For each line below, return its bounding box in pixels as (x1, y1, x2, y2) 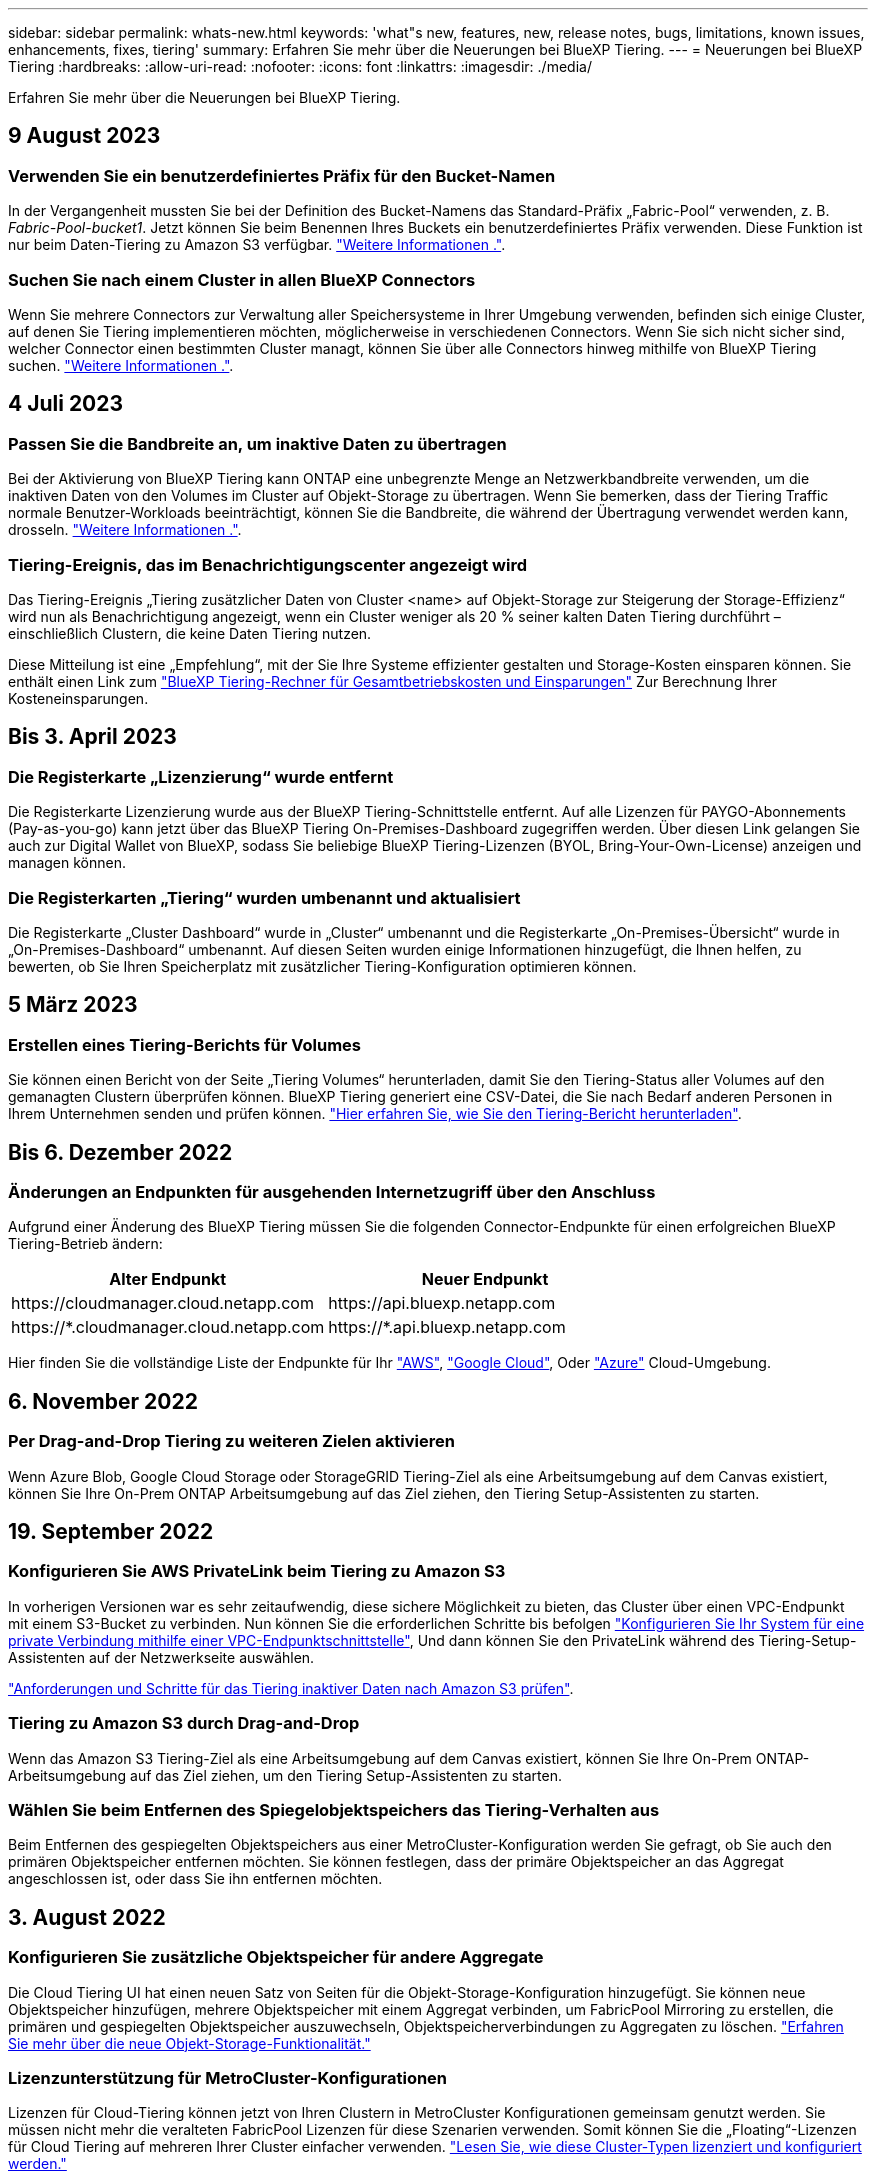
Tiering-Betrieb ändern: (8, 1235, 163, 1253)
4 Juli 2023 (8, 391, 124, 417)
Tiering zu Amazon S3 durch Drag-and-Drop (8, 1713, 360, 1734)
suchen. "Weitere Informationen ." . (8, 356, 234, 374)
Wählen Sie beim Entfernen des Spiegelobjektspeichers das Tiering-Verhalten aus (8, 1799, 660, 1820)
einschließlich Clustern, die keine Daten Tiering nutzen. (8, 624, 372, 642)
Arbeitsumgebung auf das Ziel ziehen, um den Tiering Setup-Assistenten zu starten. (8, 1766, 563, 1784)
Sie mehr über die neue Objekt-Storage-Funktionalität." (8, 2034, 371, 2052)
